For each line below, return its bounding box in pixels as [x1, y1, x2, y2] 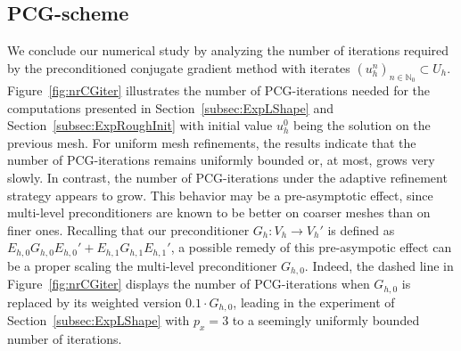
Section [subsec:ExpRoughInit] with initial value [7, 116, 273, 135]
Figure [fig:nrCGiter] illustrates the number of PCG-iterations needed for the [7, 81, 431, 99]
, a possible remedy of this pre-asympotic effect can [170, 238, 452, 257]
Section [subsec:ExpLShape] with [7, 311, 190, 330]
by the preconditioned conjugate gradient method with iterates [7, 58, 350, 77]
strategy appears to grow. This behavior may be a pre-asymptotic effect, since [7, 185, 433, 204]
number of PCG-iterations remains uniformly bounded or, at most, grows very [7, 151, 435, 169]
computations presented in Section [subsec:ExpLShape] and [7, 98, 333, 117]
